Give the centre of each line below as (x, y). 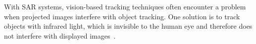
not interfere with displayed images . (60, 35)
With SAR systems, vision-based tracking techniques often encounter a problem (125, 6)
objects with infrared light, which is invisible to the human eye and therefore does (128, 26)
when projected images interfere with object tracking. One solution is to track (122, 16)
